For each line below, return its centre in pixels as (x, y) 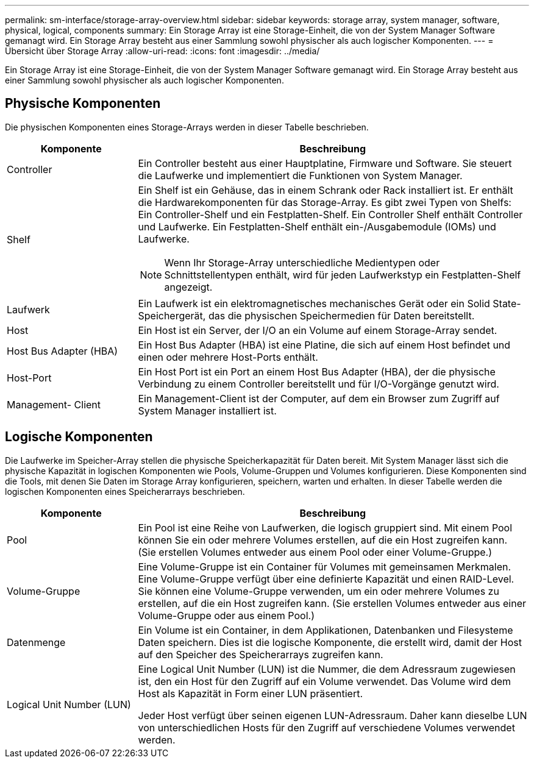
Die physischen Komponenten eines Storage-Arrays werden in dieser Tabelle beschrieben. (187, 127)
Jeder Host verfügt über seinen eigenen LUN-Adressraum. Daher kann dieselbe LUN (333, 715)
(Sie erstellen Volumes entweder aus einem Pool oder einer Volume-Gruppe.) (315, 552)
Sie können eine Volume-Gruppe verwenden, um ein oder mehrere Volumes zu (319, 591)
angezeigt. (188, 287)
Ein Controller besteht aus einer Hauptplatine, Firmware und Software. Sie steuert (325, 163)
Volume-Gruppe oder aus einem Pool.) (226, 615)
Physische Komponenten (83, 104)
